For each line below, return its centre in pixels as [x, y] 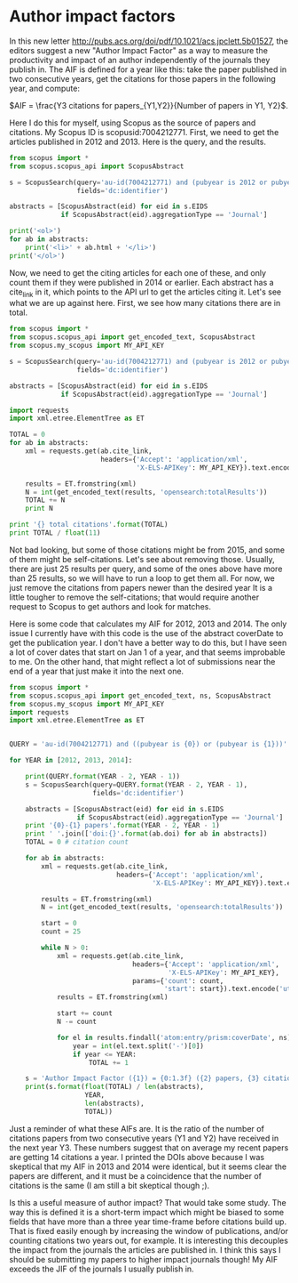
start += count [85, 1013]
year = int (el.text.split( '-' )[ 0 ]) [138, 1046]
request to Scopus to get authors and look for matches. [110, 606]
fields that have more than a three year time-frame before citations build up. [148, 1222]
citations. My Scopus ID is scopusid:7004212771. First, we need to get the [144, 132]
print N [39, 509]
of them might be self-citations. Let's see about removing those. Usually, [142, 559]
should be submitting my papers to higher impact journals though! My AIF [144, 1259]
